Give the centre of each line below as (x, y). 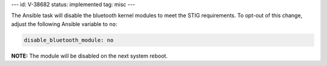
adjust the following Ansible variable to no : (64, 24)
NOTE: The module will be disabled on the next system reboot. (89, 56)
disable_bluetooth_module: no (69, 40)
